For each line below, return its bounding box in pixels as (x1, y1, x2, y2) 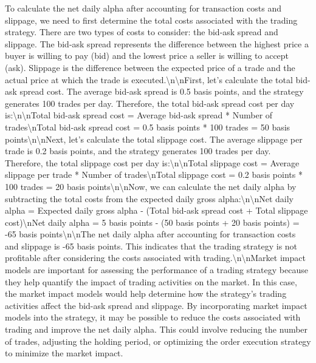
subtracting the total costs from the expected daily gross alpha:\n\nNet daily (5, 192, 294, 205)
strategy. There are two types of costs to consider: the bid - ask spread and (5, 25, 278, 38)
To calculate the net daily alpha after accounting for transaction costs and (5, 2, 281, 14)
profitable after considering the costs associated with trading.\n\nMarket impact (5, 251, 306, 264)
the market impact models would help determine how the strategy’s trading (5, 287, 287, 300)
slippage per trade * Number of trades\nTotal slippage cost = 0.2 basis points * (5, 168, 303, 181)
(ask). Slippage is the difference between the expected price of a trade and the (5, 61, 295, 73)
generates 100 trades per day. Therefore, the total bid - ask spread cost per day (5, 97, 295, 109)
